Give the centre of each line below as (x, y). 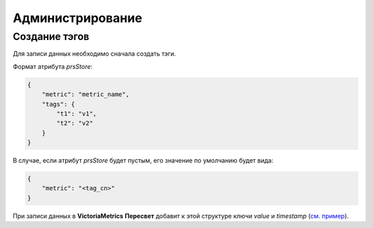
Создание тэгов (51, 37)
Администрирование (78, 18)
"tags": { (58, 104)
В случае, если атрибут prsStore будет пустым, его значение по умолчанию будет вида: (143, 160)
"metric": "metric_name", (86, 94)
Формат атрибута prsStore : (53, 66)
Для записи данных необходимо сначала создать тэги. (94, 54)
